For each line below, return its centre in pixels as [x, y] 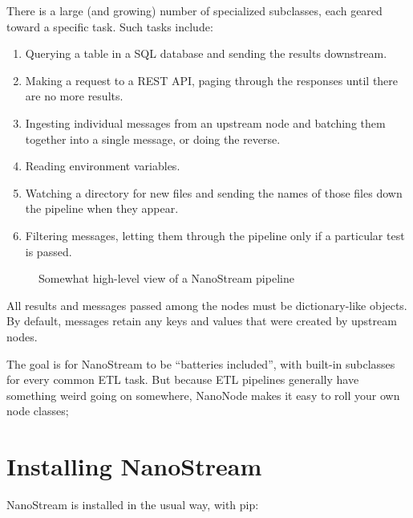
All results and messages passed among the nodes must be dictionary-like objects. [207, 305]
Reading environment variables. [103, 166]
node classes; [38, 411]
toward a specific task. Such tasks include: [110, 26]
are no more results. [74, 96]
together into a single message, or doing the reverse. [153, 139]
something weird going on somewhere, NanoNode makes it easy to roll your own [203, 395]
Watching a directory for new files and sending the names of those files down [214, 192]
